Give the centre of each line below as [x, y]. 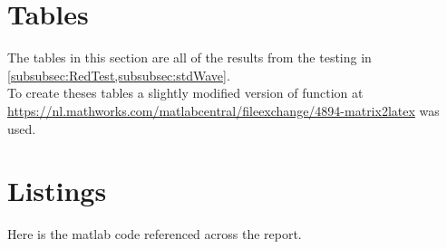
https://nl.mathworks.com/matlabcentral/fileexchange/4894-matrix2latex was [223, 110]
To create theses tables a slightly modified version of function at [185, 93]
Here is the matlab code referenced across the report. [155, 234]
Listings [57, 191]
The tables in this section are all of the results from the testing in [189, 57]
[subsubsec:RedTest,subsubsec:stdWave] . [119, 75]
